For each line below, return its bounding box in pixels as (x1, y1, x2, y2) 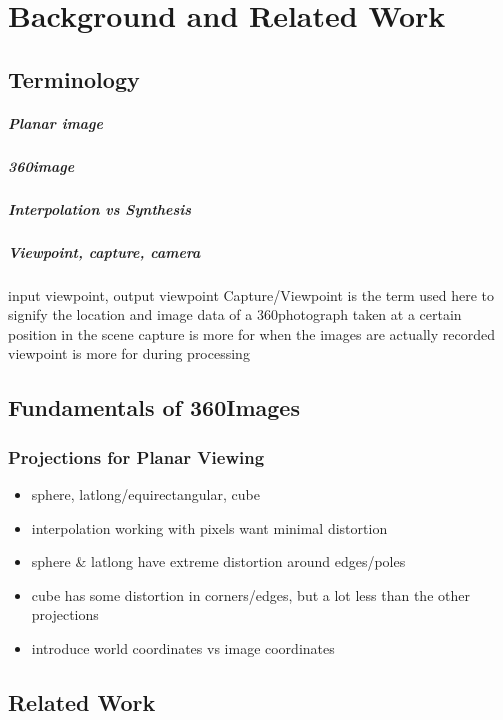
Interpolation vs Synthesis (8, 198, 192, 219)
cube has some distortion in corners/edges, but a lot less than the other (31, 584, 470, 605)
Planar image (8, 112, 104, 133)
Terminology (8, 63, 140, 94)
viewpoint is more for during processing (8, 343, 250, 364)
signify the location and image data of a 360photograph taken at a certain (8, 304, 462, 325)
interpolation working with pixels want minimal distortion (31, 517, 388, 538)
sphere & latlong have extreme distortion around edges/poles (31, 551, 406, 572)
